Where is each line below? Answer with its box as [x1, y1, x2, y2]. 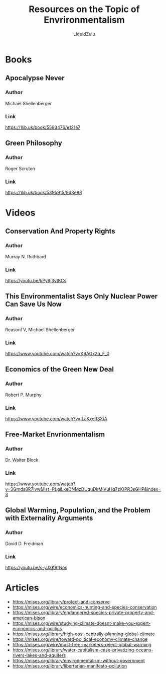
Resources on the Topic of [29, 4, 140, 15]
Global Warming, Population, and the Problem [5, 506, 150, 514]
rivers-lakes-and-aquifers [12, 652, 66, 658]
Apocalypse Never [5, 74, 65, 83]
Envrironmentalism [44, 14, 125, 26]
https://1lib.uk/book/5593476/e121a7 [5, 124, 81, 130]
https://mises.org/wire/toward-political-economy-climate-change [12, 636, 148, 642]
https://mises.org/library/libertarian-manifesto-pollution [12, 663, 127, 669]
